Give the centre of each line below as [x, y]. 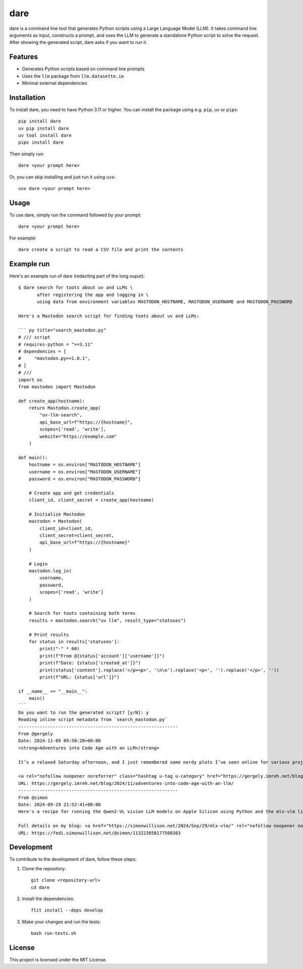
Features [23, 57]
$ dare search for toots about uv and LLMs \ [76, 288]
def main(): [33, 457]
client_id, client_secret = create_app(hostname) [91, 500]
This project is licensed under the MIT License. [58, 960]
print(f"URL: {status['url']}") [80, 677]
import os [30, 380]
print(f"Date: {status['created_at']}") [90, 663]
